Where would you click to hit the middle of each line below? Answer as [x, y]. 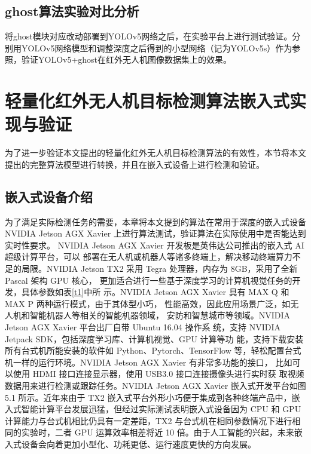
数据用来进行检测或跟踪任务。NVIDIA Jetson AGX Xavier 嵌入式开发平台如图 [155, 385]
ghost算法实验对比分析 [72, 11]
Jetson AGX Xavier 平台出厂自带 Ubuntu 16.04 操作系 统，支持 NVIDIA [143, 327]
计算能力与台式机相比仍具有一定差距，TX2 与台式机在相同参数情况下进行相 [153, 420]
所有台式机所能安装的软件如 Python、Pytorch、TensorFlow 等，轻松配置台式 [153, 350]
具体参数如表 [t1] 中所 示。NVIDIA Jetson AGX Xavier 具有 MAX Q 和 [155, 292]
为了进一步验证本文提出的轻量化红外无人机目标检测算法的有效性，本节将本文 [155, 153]
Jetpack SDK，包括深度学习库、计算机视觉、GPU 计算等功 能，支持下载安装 [154, 338]
